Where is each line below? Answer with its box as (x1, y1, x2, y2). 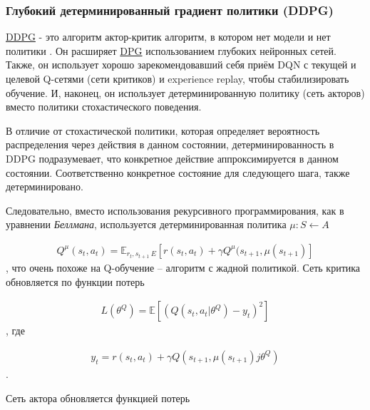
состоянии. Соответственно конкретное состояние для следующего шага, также (6, 165, 350, 180)
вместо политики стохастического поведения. (6, 99, 202, 114)
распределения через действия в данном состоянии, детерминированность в (6, 137, 334, 152)
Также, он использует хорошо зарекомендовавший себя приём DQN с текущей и (6, 57, 356, 72)
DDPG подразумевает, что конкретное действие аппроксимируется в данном (6, 150, 339, 165)
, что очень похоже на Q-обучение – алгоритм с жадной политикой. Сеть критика (6, 260, 361, 275)
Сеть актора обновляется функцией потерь (6, 390, 190, 405)
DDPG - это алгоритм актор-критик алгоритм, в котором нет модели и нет (6, 29, 331, 44)
